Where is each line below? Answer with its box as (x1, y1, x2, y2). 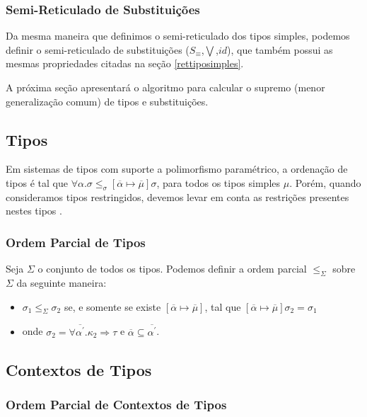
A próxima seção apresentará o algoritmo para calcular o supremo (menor (6, 80, 325, 94)
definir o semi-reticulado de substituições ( (6, 42, 190, 57)
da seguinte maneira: (16, 275, 107, 290)
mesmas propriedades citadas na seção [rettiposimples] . (6, 56, 244, 71)
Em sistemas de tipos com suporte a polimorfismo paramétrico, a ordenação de (6, 161, 348, 176)
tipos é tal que (6, 175, 68, 190)
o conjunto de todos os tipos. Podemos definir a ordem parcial (37, 261, 307, 276)
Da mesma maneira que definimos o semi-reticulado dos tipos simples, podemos (6, 28, 350, 43)
